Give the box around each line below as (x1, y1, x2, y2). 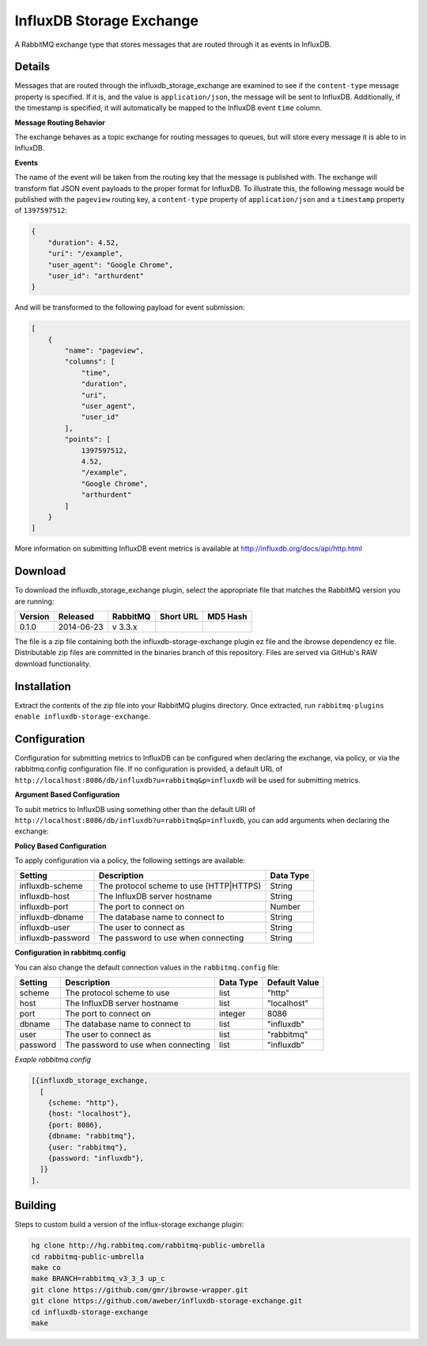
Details (14, 60, 51, 74)
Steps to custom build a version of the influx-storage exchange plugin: (14, 1220, 244, 1230)
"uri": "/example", (47, 250, 124, 258)
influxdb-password (19, 932, 90, 944)
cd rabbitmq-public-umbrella (31, 1252, 145, 1261)
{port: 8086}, (47, 1120, 103, 1129)
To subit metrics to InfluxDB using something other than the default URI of (14, 804, 256, 814)
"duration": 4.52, (47, 238, 119, 247)
